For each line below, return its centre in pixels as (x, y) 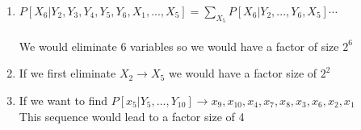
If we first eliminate (67, 73)
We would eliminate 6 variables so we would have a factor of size (179, 46)
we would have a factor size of (243, 73)
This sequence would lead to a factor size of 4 (132, 116)
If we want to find (63, 100)
